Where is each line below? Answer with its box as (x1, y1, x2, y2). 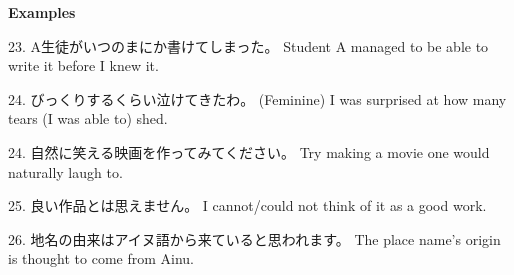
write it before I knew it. (8, 55, 159, 76)
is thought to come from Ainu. (8, 248, 195, 269)
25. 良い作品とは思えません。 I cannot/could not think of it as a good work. (8, 195, 487, 216)
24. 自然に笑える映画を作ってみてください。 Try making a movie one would (8, 141, 490, 162)
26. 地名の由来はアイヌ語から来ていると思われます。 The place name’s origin (8, 228, 501, 249)
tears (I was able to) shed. (8, 108, 168, 129)
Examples (8, 2, 76, 22)
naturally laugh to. (8, 161, 123, 182)
